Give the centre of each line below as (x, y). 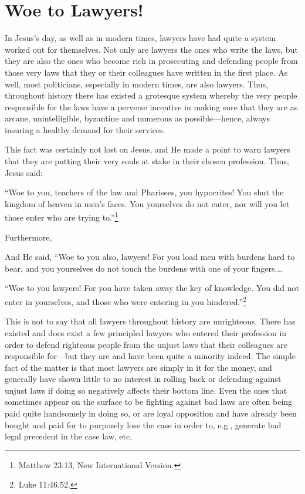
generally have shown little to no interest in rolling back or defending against (143, 379)
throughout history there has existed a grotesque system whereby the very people (151, 95)
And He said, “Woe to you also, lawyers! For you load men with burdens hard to (150, 257)
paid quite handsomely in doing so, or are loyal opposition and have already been (151, 413)
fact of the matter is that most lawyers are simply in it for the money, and (138, 367)
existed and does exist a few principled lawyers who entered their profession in (146, 332)
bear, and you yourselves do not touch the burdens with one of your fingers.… (144, 268)
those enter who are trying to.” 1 (62, 216)
